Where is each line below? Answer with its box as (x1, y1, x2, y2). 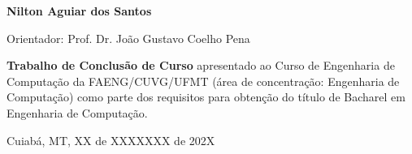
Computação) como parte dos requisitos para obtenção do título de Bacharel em (7, 88, 405, 105)
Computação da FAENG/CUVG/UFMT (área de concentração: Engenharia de (7, 72, 400, 89)
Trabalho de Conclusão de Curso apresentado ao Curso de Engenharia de (7, 57, 395, 74)
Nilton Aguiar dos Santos (7, 2, 152, 19)
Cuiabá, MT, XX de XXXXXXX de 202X (7, 131, 215, 148)
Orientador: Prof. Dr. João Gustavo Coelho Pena (7, 29, 250, 46)
